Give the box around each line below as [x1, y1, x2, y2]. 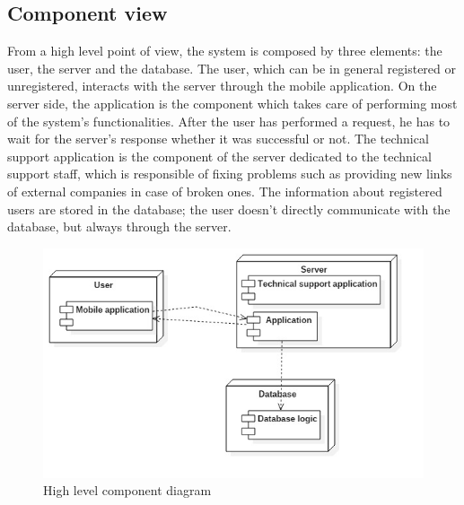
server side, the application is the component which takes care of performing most [7, 93, 458, 112]
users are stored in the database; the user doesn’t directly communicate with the [7, 199, 451, 218]
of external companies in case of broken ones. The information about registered [7, 181, 442, 200]
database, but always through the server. [7, 217, 232, 236]
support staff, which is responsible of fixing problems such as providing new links [7, 164, 452, 183]
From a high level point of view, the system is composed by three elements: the [7, 41, 442, 60]
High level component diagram [43, 481, 212, 500]
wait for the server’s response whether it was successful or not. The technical [7, 129, 429, 148]
